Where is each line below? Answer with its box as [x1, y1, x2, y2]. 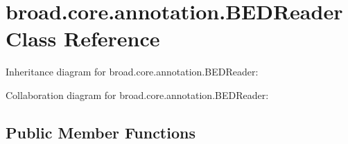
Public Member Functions [6, 121, 195, 143]
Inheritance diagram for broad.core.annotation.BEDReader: [6, 64, 259, 79]
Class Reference [6, 24, 160, 53]
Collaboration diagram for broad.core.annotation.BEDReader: [6, 87, 269, 102]
